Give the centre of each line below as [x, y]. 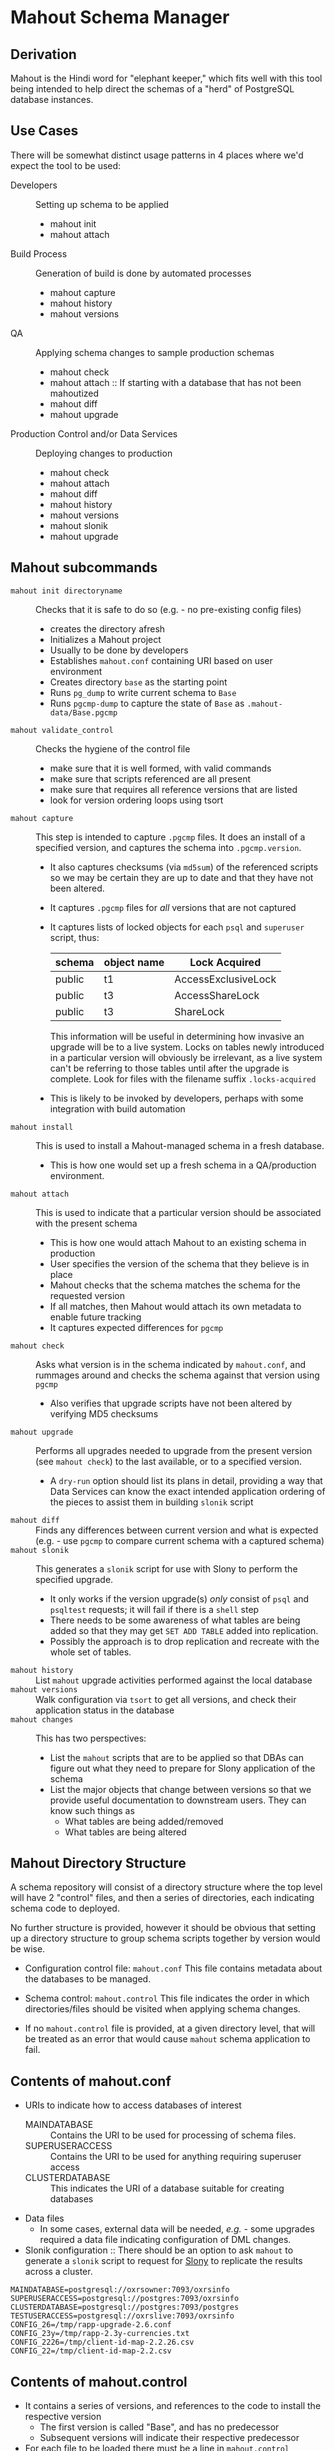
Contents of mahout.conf [91, 2081]
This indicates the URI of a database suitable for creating [167, 2188]
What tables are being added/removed [144, 1821]
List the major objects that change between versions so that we [180, 1789]
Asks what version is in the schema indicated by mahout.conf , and [171, 1364]
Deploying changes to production [104, 453]
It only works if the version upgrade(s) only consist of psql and [179, 1598]
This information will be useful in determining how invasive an [177, 1036]
